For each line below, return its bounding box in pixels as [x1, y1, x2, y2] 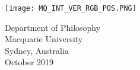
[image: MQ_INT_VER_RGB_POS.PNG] [5, 4, 136, 12]
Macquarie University [5, 33, 83, 45]
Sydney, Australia [5, 44, 69, 56]
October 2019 [5, 56, 54, 68]
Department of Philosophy [5, 21, 101, 33]
